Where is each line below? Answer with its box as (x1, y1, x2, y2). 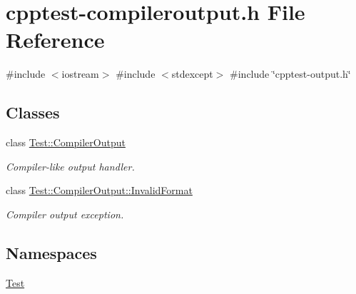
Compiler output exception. (6, 206, 124, 221)
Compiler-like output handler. (6, 158, 135, 173)
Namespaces (6, 241, 97, 263)
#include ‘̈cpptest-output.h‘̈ (230, 66, 351, 81)
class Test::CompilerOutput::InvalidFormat (6, 183, 193, 198)
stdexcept (171, 66, 213, 81)
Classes (6, 101, 60, 123)
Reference (6, 25, 105, 54)
